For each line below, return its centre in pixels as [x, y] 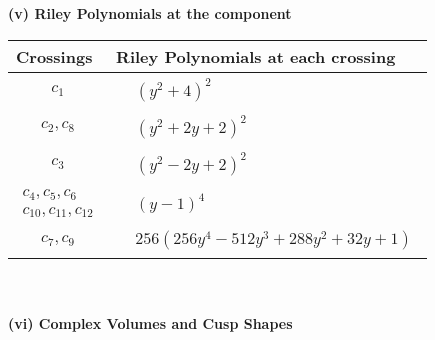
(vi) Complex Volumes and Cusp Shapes [150, 323]
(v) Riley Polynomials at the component [150, 13]
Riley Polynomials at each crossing [256, 56]
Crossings [54, 56]
